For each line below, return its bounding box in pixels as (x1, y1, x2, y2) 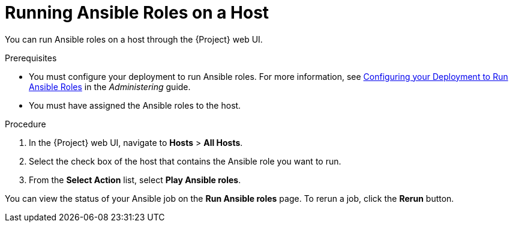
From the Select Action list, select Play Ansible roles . (29, 174, 241, 185)
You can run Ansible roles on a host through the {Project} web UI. (5, 34, 263, 44)
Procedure (5, 118, 46, 129)
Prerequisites (5, 52, 57, 63)
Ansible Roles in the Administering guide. (29, 81, 191, 92)
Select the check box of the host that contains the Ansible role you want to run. (29, 156, 341, 166)
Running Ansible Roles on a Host (5, 2, 269, 23)
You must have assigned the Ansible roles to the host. (29, 100, 241, 110)
